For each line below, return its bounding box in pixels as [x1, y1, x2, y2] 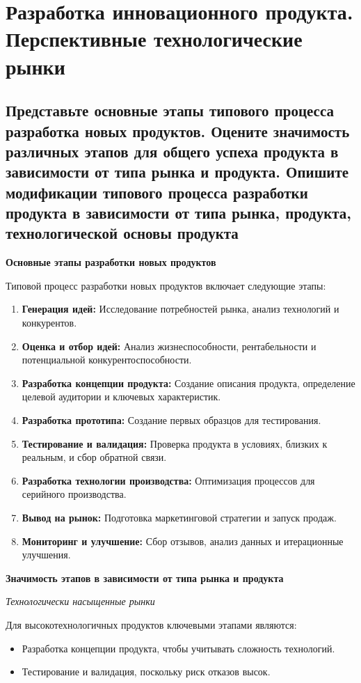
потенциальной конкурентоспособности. [22, 352, 192, 367]
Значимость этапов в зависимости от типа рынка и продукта [6, 570, 284, 585]
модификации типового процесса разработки [6, 181, 308, 203]
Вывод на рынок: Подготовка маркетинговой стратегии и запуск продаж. [22, 510, 337, 525]
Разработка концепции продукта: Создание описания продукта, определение [22, 375, 355, 390]
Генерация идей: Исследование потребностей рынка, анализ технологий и [22, 301, 339, 316]
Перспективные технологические [6, 24, 303, 53]
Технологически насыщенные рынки [6, 594, 155, 609]
